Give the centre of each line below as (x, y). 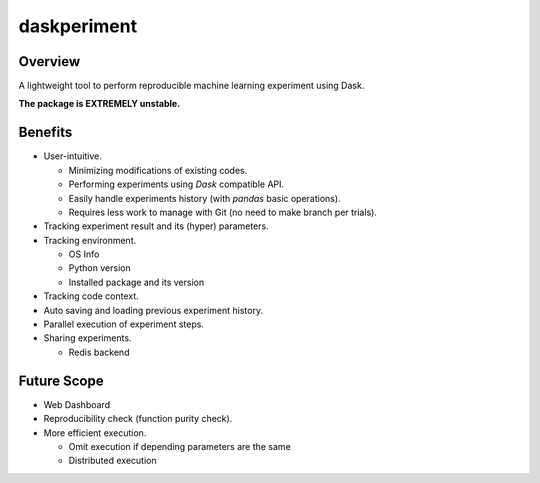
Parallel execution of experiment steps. (124, 324)
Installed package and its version (136, 282)
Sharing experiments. (87, 338)
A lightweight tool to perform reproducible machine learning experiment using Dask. (191, 86)
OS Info (84, 254)
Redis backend (99, 352)
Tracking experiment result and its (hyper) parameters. (156, 226)
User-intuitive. (72, 156)
